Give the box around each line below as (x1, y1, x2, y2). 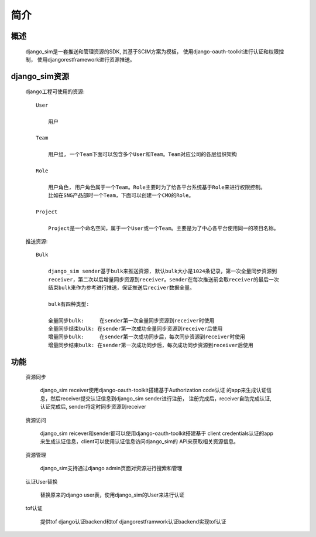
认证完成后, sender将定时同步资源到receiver (40, 403, 146, 410)
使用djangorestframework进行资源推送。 (37, 56, 136, 63)
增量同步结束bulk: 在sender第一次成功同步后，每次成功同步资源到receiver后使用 (47, 342, 254, 348)
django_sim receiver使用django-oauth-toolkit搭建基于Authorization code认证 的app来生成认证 (40, 387, 267, 394)
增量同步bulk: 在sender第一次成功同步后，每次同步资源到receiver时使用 (47, 334, 246, 340)
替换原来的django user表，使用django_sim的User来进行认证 (40, 491, 184, 498)
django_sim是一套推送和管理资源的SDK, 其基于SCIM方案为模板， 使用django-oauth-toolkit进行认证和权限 (25, 47, 279, 55)
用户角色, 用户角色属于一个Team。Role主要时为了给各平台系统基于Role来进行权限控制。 (47, 183, 266, 191)
